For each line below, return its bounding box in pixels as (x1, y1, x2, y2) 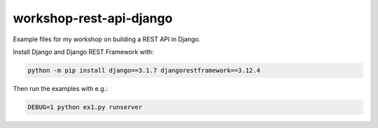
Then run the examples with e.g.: (13, 84, 108, 92)
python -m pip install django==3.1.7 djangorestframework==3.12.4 (27, 66, 260, 74)
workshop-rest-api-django (13, 10, 173, 26)
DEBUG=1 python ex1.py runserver (27, 103, 143, 111)
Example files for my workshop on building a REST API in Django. (13, 35, 201, 43)
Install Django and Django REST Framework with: (13, 48, 154, 56)
